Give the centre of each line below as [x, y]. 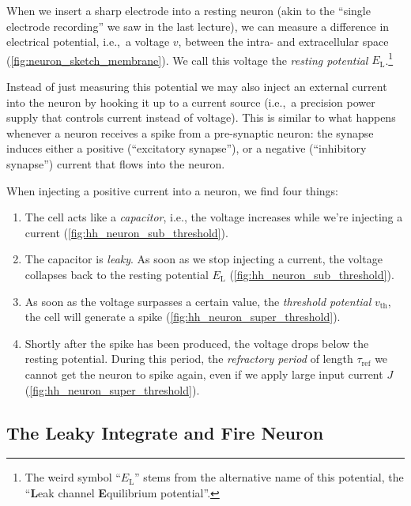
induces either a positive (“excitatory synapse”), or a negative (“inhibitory [187, 148]
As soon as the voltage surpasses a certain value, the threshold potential [198, 301]
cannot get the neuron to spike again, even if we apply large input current [204, 374]
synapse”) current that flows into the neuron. [116, 164]
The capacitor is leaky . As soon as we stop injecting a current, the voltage [204, 259]
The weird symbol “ [73, 477]
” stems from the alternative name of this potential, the [269, 477]
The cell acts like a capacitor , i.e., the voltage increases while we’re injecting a [214, 217]
